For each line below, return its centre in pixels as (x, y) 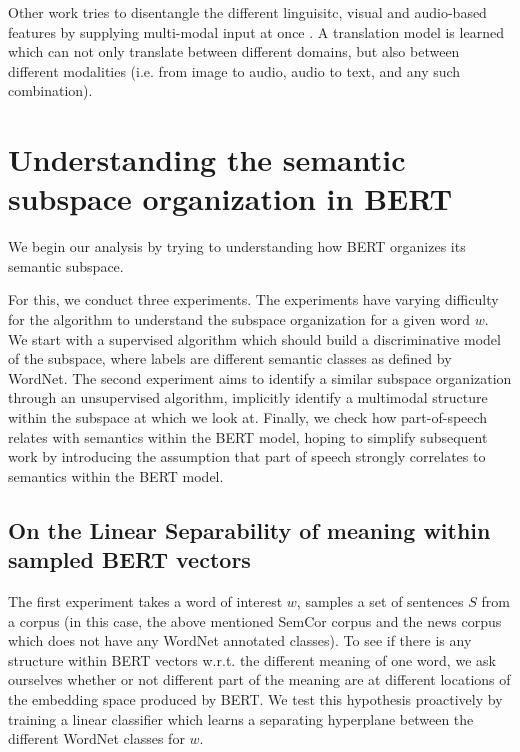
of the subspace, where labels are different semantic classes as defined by (230, 358)
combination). (50, 90)
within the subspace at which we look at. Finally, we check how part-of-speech (248, 417)
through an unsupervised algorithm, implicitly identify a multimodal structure (248, 397)
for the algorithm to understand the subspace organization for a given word (239, 319)
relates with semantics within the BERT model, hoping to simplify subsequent (248, 436)
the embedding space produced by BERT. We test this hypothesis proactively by (255, 698)
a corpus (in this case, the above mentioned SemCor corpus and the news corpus (255, 620)
